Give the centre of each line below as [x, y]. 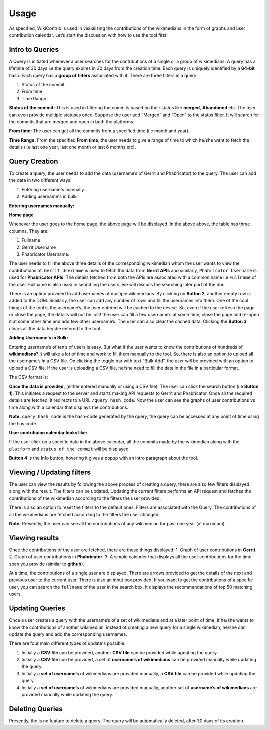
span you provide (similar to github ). [47, 564]
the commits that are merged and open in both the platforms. [72, 121]
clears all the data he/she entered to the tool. [55, 328]
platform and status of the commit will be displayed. [70, 449]
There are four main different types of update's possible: [67, 643]
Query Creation [34, 161]
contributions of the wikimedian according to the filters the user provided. [85, 498]
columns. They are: [29, 231]
